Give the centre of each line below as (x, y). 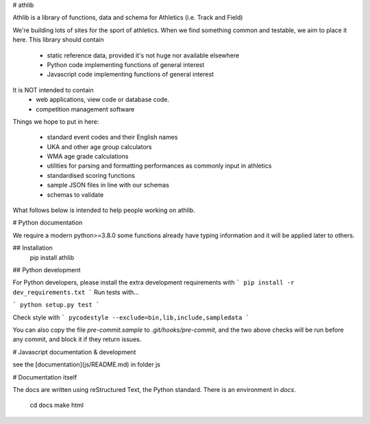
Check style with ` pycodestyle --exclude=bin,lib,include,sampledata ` (131, 317)
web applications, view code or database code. (103, 100)
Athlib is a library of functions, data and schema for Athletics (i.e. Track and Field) (128, 18)
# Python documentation (48, 223)
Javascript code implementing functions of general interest (131, 75)
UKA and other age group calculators (99, 146)
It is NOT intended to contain (53, 90)
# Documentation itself (45, 377)
